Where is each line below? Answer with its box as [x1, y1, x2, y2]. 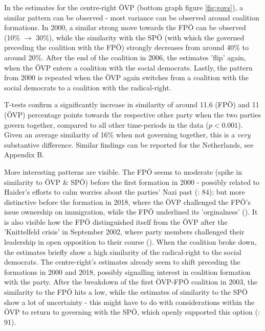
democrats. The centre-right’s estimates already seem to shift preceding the [4, 256, 240, 267]
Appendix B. [4, 149, 44, 160]
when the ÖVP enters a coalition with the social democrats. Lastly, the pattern [4, 62, 253, 73]
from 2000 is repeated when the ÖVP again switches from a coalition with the [4, 72, 249, 83]
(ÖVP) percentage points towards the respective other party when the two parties [4, 109, 261, 120]
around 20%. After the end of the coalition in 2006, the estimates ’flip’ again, [4, 52, 246, 62]
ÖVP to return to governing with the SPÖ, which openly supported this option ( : [4, 306, 260, 317]
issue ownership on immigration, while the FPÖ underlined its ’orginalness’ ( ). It [4, 206, 258, 217]
